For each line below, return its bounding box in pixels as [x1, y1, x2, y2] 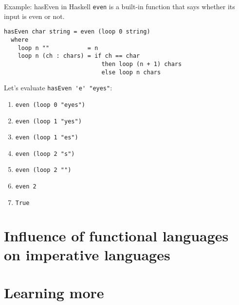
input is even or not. [4, 11, 65, 21]
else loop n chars [101, 68, 161, 76]
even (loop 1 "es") [15, 134, 78, 141]
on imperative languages [4, 244, 170, 264]
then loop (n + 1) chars [101, 60, 182, 68]
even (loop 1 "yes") [15, 118, 82, 125]
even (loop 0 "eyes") [15, 101, 85, 108]
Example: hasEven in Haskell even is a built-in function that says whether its [4, 1, 235, 11]
